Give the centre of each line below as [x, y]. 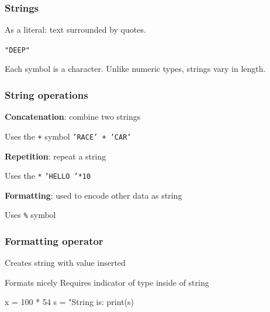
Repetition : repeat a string [56, 156]
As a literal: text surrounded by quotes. [75, 30]
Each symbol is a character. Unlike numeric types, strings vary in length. [135, 69]
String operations [46, 94]
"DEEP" [17, 50]
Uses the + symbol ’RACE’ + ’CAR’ [68, 136]
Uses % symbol [30, 215]
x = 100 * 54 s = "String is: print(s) [69, 302]
